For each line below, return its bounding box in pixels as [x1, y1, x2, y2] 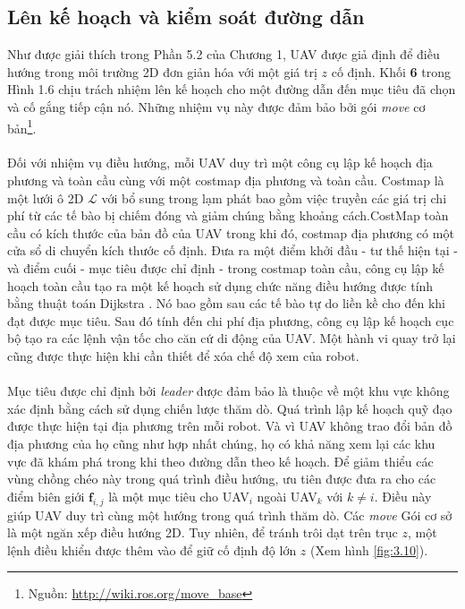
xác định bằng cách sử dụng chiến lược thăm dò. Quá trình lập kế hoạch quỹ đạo [7, 399, 452, 417]
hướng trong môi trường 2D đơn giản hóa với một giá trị [7, 62, 317, 81]
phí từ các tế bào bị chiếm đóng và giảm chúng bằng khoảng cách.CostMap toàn [7, 206, 449, 225]
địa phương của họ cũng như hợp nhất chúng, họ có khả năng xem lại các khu [7, 433, 435, 452]
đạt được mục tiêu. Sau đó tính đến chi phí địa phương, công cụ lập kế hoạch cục [7, 311, 454, 330]
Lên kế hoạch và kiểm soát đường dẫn [7, 3, 365, 30]
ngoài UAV [257, 486, 317, 505]
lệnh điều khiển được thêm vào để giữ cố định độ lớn [7, 540, 297, 559]
